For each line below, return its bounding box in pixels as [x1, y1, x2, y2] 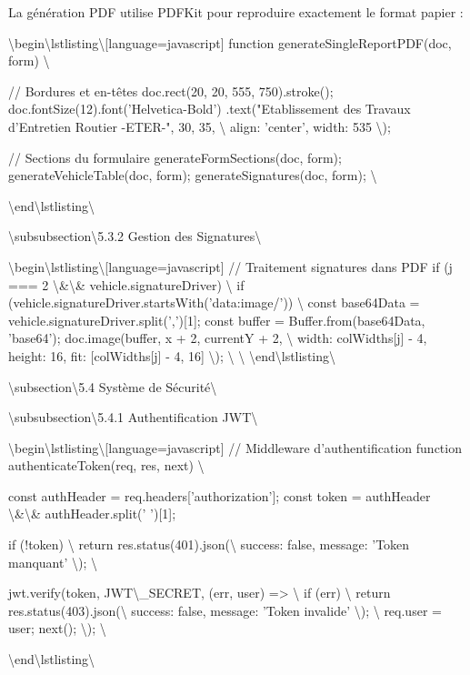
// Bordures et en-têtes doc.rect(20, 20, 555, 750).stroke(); [8, 81, 334, 100]
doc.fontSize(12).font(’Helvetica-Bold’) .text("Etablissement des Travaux [8, 99, 411, 118]
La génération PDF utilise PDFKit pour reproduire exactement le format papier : [8, 3, 464, 21]
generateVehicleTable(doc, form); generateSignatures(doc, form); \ [8, 166, 377, 185]
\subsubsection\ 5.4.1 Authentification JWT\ [8, 408, 258, 427]
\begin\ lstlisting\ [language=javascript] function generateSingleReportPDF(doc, [8, 33, 452, 52]
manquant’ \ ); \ [8, 552, 98, 571]
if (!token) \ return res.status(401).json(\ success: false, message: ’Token [8, 535, 410, 554]
